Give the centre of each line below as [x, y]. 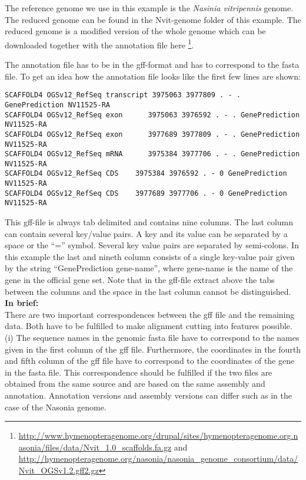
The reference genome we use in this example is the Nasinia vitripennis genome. [149, 8]
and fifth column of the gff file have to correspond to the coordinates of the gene [150, 361]
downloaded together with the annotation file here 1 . [99, 44]
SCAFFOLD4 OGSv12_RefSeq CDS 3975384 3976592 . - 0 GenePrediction [146, 174]
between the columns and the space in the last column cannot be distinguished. [148, 291]
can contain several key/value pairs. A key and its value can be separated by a [146, 233]
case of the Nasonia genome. [56, 407]
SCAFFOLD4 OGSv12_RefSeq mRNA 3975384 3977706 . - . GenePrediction [152, 154]
